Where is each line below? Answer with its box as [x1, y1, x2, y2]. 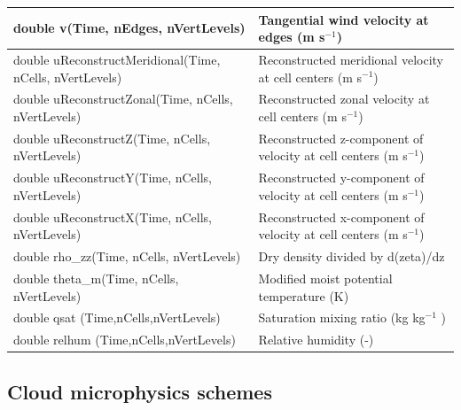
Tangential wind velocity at [258, 10, 429, 28]
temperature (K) [258, 286, 349, 305]
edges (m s [258, 27, 325, 46]
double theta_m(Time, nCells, [13, 268, 179, 287]
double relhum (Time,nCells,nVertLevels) [13, 330, 236, 349]
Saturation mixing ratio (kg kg [258, 308, 426, 327]
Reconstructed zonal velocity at [258, 89, 430, 108]
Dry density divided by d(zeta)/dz [258, 247, 445, 266]
